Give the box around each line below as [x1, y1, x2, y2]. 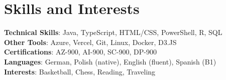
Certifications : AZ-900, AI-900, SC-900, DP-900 [4, 46, 157, 57]
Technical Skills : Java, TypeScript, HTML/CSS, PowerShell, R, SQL [4, 27, 222, 37]
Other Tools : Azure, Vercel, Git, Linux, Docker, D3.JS [4, 36, 177, 47]
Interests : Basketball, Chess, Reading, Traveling [4, 66, 156, 76]
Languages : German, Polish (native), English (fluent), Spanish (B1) [4, 56, 216, 66]
